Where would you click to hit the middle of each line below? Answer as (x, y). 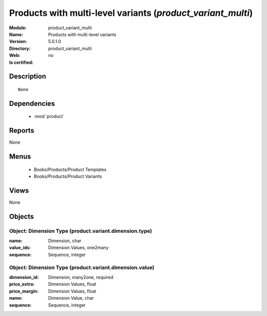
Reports (22, 131)
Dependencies (32, 103)
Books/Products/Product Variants (68, 176)
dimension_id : (24, 277)
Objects (22, 216)
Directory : (20, 48)
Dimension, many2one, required (81, 277)
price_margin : (24, 291)
